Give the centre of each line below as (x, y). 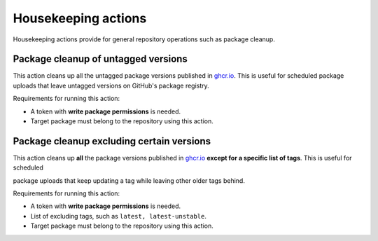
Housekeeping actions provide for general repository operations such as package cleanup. (144, 39)
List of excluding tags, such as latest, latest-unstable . (118, 216)
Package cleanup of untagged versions (100, 59)
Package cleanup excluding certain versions (112, 141)
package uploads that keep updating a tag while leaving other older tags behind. (129, 180)
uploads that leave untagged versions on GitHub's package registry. (111, 85)
